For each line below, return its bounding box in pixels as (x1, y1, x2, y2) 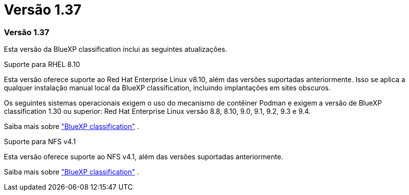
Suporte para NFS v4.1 (4, 137, 76, 146)
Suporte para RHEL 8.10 (4, 60, 80, 69)
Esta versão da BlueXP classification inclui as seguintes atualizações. (4, 45, 227, 54)
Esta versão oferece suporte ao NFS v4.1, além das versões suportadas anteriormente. (4, 152, 283, 161)
